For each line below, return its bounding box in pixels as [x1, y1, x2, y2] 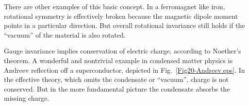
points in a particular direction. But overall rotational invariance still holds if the [4, 20, 245, 30]
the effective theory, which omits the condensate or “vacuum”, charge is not [4, 74, 229, 84]
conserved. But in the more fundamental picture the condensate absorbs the [4, 83, 230, 93]
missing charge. [4, 93, 50, 103]
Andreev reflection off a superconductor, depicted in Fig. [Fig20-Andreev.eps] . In [4, 65, 245, 75]
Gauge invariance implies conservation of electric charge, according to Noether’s [4, 46, 241, 56]
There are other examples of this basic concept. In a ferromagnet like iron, [4, 1, 225, 11]
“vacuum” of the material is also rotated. [4, 29, 126, 40]
